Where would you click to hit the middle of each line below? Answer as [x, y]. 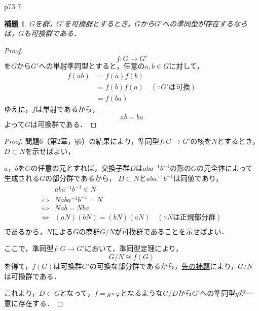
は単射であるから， [67, 109]
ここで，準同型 [29, 248]
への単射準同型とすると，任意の [92, 66]
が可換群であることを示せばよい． [172, 231]
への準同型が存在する [197, 23]
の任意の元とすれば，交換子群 [80, 168]
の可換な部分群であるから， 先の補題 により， [163, 266]
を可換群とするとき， [99, 23]
